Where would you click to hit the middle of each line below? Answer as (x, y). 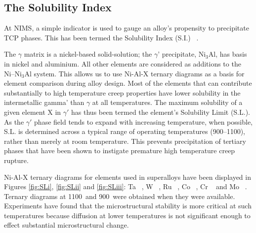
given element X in (33, 112)
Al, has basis (228, 54)
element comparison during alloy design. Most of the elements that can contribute (128, 83)
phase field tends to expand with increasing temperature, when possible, (143, 121)
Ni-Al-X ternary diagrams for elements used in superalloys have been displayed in (128, 177)
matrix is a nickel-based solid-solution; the (88, 54)
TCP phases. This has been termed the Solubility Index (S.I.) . (101, 37)
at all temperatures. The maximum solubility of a (167, 102)
